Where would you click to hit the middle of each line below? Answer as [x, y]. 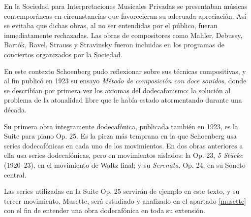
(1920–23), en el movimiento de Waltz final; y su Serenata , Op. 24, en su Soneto [125, 164]
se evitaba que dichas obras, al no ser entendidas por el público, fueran [111, 25]
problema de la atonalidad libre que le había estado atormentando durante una [123, 100]
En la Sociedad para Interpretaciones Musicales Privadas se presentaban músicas [125, 6]
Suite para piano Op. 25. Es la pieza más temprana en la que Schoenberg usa [121, 136]
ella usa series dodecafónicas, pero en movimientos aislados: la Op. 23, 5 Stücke [124, 155]
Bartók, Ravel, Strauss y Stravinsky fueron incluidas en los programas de [114, 45]
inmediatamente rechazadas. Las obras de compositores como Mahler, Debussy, [123, 35]
